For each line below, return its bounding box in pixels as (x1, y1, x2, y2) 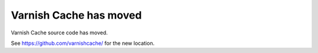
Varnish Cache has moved (11, 9, 142, 22)
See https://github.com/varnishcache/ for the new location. (11, 40, 155, 47)
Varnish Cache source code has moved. (11, 29, 108, 36)
